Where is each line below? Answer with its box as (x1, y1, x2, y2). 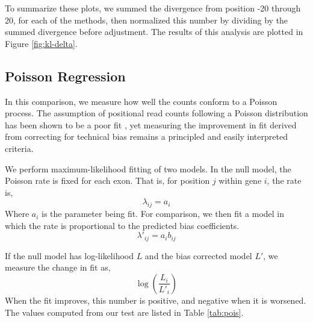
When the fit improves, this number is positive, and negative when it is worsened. (5, 293, 306, 306)
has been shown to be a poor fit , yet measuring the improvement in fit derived (5, 118, 297, 131)
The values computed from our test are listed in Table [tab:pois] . (5, 306, 244, 318)
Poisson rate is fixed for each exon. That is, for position (5, 174, 210, 187)
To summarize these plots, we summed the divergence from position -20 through (5, 2, 301, 14)
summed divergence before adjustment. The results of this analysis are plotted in (5, 25, 303, 38)
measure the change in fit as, (5, 261, 111, 274)
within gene (218, 174, 262, 187)
